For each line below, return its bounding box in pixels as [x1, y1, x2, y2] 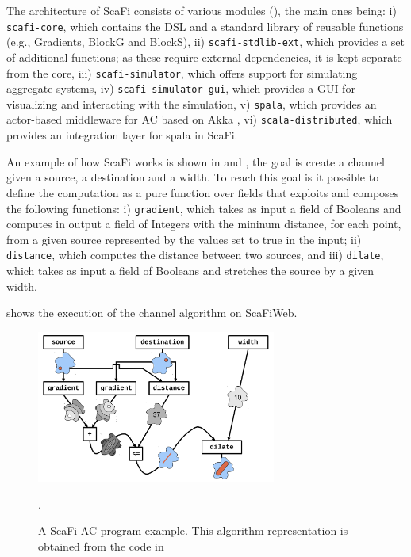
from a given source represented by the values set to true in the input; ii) [6, 231, 362, 247]
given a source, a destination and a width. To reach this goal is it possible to [6, 169, 379, 185]
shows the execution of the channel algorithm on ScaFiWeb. [6, 304, 298, 321]
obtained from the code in [38, 538, 164, 554]
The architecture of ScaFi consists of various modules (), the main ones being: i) [6, 2, 397, 18]
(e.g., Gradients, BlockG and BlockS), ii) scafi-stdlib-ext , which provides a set [6, 33, 405, 50]
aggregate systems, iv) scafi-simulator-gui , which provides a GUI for [6, 80, 355, 97]
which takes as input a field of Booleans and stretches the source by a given [6, 262, 375, 278]
